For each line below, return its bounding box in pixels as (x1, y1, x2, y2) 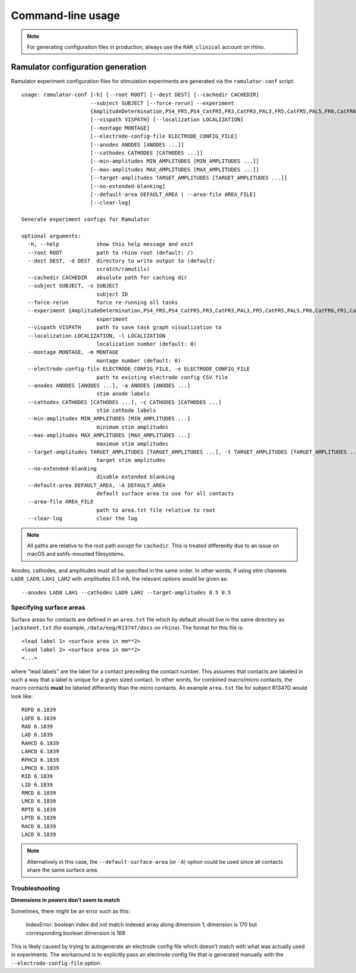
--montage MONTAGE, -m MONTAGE (27, 349, 119, 356)
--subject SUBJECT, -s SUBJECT (27, 283, 119, 289)
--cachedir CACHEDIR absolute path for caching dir (27, 274, 187, 281)
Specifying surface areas (11, 603, 85, 611)
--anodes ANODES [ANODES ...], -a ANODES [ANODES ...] (27, 382, 191, 389)
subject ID (96, 291, 128, 297)
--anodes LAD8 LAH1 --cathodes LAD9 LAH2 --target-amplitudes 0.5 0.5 (21, 589, 231, 596)
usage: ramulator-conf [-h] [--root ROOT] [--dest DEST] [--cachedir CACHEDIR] (21, 91, 259, 98)
